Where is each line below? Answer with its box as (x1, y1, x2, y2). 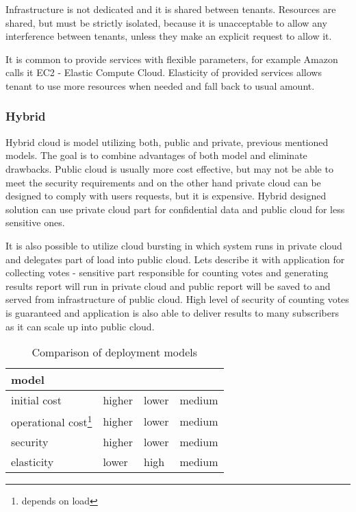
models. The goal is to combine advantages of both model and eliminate (5, 148, 307, 162)
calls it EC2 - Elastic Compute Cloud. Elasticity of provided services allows (5, 65, 322, 80)
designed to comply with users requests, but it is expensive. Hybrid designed (5, 188, 327, 203)
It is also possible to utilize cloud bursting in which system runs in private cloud (5, 238, 342, 252)
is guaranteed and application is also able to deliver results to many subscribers (5, 305, 339, 319)
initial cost (11, 392, 62, 409)
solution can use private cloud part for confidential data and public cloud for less (5, 202, 345, 216)
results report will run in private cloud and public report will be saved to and (5, 278, 331, 293)
